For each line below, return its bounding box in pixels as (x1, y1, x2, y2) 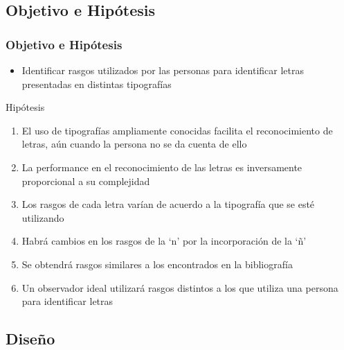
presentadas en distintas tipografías (21, 76, 172, 91)
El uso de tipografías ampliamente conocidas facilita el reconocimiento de (21, 123, 333, 137)
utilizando (21, 210, 64, 225)
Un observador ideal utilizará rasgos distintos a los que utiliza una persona (21, 280, 338, 295)
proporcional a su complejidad (21, 173, 150, 188)
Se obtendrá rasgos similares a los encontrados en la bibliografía (21, 256, 293, 271)
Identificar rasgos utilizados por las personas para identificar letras (21, 63, 305, 77)
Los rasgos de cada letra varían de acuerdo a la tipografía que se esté (21, 197, 315, 211)
